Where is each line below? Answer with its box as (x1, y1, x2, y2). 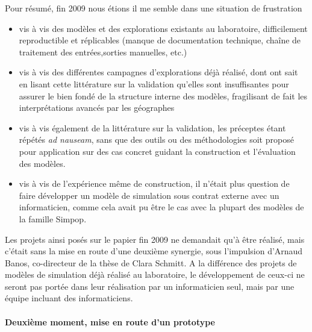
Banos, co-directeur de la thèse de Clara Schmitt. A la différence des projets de (5, 256, 297, 269)
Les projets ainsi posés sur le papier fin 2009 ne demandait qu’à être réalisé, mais (5, 233, 305, 245)
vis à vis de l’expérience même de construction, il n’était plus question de (19, 177, 290, 190)
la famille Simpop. (19, 212, 87, 225)
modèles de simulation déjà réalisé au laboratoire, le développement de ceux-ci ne (5, 268, 305, 281)
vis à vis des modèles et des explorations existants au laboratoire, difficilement (19, 22, 308, 34)
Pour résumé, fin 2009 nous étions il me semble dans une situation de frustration (5, 2, 302, 14)
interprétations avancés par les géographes (19, 101, 175, 114)
